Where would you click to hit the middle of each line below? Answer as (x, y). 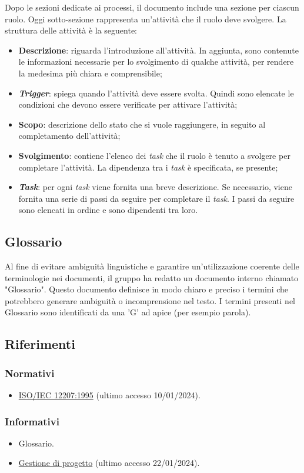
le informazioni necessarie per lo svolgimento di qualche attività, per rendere (156, 61)
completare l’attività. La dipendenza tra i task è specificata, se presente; (148, 167)
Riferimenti (40, 344)
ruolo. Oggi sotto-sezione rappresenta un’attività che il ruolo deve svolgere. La (146, 19)
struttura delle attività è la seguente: (71, 30)
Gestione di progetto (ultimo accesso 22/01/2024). (109, 463)
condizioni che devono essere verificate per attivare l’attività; (128, 104)
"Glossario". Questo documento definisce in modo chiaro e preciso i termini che (147, 289)
